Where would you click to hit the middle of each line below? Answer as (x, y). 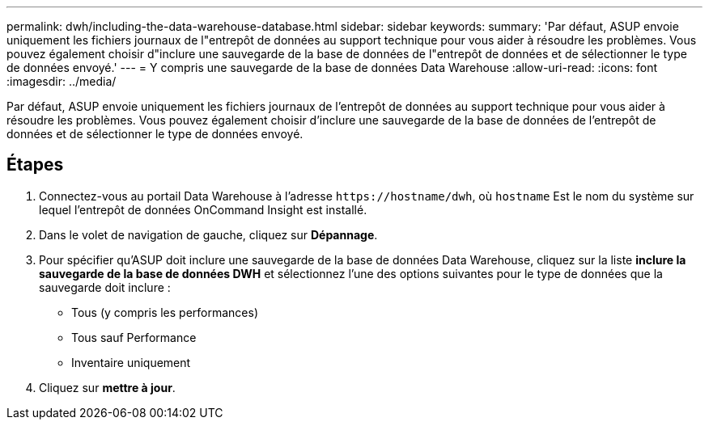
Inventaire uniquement (131, 362)
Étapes (35, 165)
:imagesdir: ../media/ (62, 81)
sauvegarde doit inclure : (105, 287)
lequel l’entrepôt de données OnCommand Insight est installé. (203, 209)
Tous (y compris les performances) (165, 312)
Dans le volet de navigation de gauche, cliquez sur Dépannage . (208, 234)
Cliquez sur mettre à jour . (107, 387)
